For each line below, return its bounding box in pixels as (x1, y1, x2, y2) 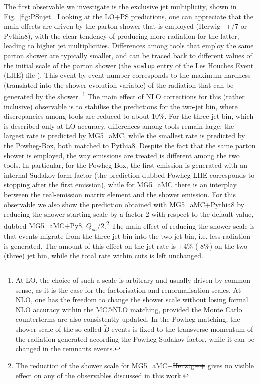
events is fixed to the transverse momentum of (111, 324, 253, 334)
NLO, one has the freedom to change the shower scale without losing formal (15, 294, 248, 305)
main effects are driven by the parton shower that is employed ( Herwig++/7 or (4, 21, 247, 31)
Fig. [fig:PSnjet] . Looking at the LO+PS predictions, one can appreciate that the (4, 11, 253, 21)
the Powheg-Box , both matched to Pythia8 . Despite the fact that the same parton (4, 140, 256, 151)
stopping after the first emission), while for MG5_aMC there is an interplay (4, 179, 237, 190)
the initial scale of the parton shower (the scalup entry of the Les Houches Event (4, 60, 254, 70)
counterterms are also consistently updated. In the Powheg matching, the (15, 314, 240, 324)
